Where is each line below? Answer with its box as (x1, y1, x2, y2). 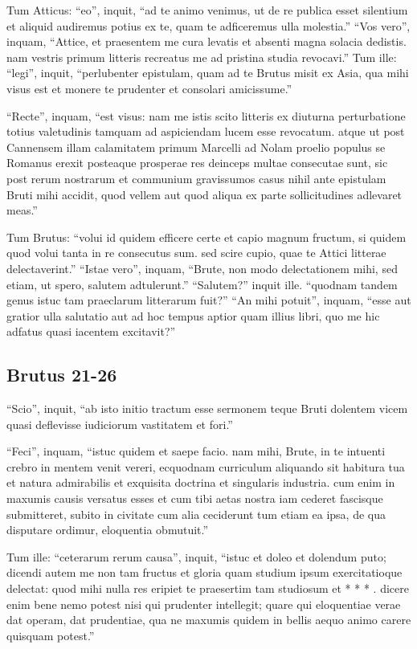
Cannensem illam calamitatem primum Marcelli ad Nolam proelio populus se (6, 138, 386, 155)
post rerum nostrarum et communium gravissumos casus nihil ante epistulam (6, 169, 386, 186)
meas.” (6, 202, 38, 218)
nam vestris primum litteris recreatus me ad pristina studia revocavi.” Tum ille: (6, 48, 397, 65)
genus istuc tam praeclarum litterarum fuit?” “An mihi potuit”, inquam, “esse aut (6, 292, 411, 308)
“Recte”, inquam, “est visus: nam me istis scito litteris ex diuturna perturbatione (6, 107, 406, 124)
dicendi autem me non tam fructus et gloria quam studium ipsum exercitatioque (6, 564, 403, 581)
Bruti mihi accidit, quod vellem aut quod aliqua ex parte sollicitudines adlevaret (6, 186, 403, 202)
